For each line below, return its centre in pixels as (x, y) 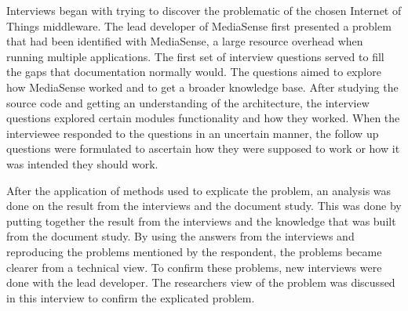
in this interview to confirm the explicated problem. (131, 297)
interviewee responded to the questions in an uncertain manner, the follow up (193, 133)
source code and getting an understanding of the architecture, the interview (188, 102)
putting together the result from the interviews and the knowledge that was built (201, 221)
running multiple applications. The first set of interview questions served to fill (195, 56)
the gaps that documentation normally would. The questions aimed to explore (194, 72)
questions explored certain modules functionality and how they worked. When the (203, 118)
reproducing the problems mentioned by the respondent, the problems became (194, 251)
